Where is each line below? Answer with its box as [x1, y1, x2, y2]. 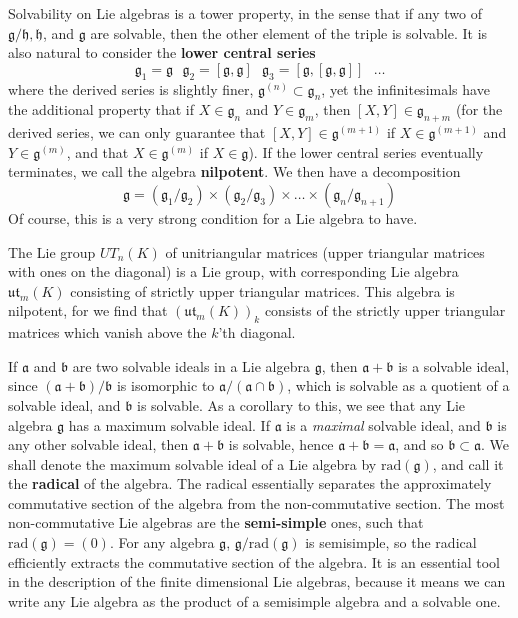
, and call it [432, 453, 504, 474]
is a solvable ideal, [398, 355, 510, 376]
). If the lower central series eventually [248, 141, 484, 162]
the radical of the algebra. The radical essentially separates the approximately [8, 473, 492, 494]
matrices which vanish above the [8, 322, 207, 343]
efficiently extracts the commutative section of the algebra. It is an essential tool [8, 551, 500, 572]
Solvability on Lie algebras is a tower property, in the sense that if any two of [8, 3, 482, 23]
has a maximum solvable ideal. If [68, 414, 270, 435]
